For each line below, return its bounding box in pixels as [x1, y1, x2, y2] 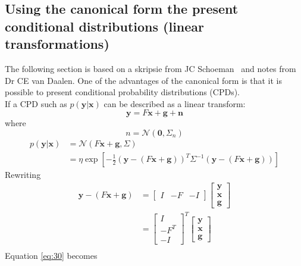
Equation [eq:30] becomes [5, 249, 98, 261]
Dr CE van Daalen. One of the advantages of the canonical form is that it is [5, 74, 282, 86]
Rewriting [5, 168, 41, 181]
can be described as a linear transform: [104, 97, 246, 109]
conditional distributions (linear [5, 17, 205, 35]
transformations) [5, 35, 109, 53]
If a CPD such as [5, 97, 67, 109]
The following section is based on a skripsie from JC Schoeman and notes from [5, 62, 296, 74]
